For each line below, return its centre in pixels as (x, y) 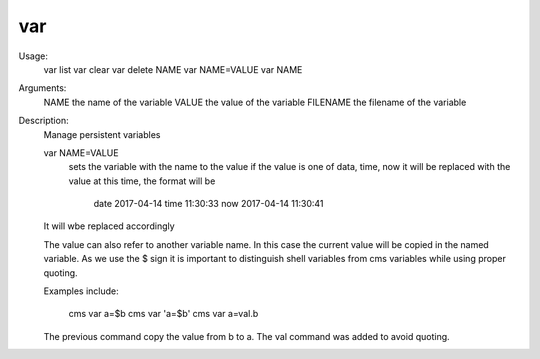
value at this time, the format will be (142, 181)
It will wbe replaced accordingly (109, 226)
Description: (43, 121)
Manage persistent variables (102, 134)
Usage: (33, 56)
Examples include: (81, 291)
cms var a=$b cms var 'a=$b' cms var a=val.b (163, 314)
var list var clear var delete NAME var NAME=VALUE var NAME (173, 69)
